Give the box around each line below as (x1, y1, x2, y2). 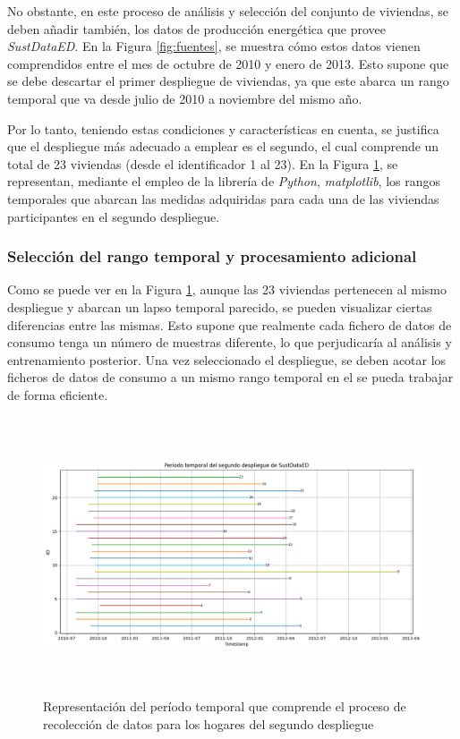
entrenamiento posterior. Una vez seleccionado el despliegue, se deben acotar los (7, 350, 447, 369)
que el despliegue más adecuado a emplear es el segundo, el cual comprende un (7, 137, 439, 156)
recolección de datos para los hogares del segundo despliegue (43, 714, 374, 733)
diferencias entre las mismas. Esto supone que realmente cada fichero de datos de (7, 315, 452, 334)
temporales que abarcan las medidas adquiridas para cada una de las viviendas (7, 189, 439, 208)
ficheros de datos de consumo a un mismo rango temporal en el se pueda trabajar (7, 368, 454, 386)
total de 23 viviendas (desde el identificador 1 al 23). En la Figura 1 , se (7, 154, 398, 173)
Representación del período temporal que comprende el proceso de (43, 697, 406, 715)
